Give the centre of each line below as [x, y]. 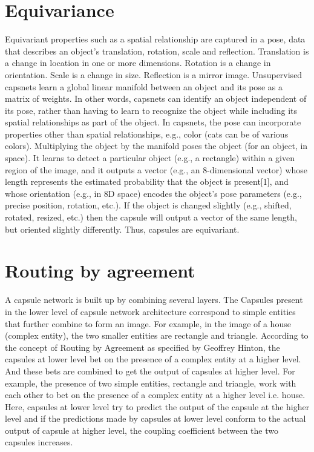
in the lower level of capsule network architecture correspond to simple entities [150, 311]
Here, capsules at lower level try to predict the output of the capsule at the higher [157, 406]
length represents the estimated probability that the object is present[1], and [147, 181]
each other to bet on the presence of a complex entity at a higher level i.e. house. [155, 395]
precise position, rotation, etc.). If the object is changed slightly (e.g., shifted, [148, 205]
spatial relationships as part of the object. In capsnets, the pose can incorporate [153, 122]
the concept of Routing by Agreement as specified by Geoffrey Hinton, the [142, 347]
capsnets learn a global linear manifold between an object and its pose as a [144, 86]
